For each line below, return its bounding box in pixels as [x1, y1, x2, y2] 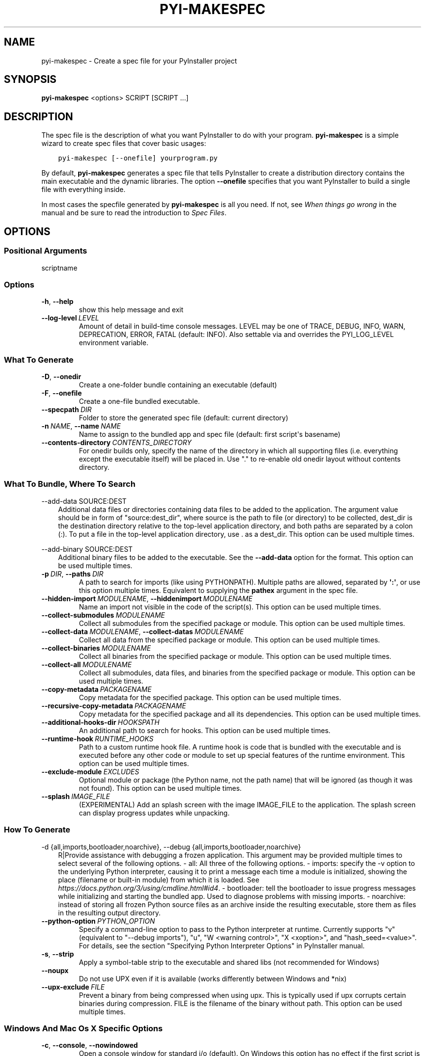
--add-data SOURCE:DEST [41, 496, 127, 505]
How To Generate [4, 825, 70, 835]
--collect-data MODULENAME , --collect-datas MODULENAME [41, 627, 244, 636]
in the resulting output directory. [58, 908, 161, 917]
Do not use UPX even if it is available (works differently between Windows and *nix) [79, 974, 347, 983]
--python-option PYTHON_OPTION [41, 916, 155, 925]
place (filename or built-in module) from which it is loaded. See [58, 875, 260, 884]
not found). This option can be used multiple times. [79, 784, 242, 792]
